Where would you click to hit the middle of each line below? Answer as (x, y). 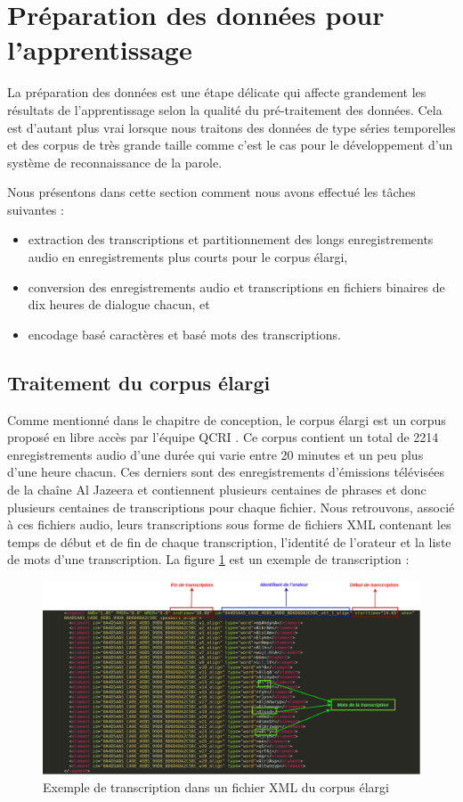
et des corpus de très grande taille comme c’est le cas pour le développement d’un (230, 145)
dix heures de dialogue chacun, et (119, 304)
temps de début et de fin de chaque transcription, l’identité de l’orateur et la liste (229, 541)
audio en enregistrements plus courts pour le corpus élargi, (188, 257)
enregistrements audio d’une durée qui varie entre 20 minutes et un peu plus (215, 454)
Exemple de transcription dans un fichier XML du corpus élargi (216, 786)
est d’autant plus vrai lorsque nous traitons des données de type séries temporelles (231, 127)
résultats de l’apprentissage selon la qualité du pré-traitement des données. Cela (225, 109)
